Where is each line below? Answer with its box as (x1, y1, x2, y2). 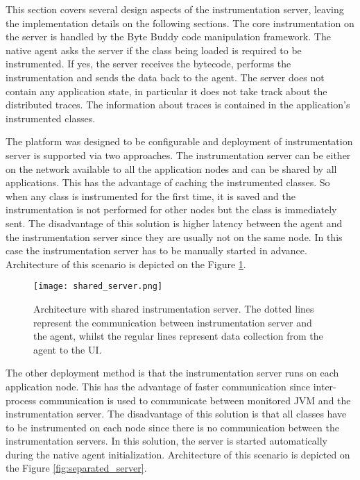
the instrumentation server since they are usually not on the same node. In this (6, 229, 343, 244)
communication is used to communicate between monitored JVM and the (39, 392, 351, 407)
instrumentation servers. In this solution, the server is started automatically (6, 433, 328, 448)
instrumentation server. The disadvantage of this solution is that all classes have (6, 406, 347, 421)
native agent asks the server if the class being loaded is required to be (6, 42, 302, 57)
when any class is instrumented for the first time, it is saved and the (6, 188, 295, 203)
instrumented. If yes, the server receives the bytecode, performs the (6, 56, 291, 71)
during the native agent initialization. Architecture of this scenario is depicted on (6, 447, 350, 461)
